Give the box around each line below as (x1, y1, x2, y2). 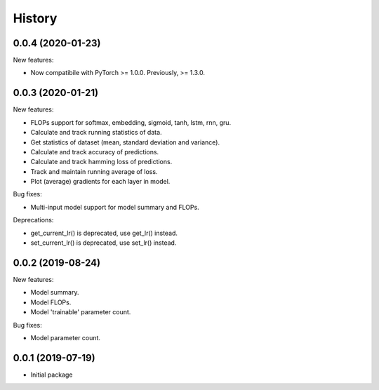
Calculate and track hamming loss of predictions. (30, 158, 173, 166)
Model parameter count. (30, 333, 101, 342)
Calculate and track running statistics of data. (30, 128, 162, 137)
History (13, 11, 58, 26)
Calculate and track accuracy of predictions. (30, 147, 159, 156)
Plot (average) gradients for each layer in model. (30, 177, 171, 186)
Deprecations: (13, 216, 54, 224)
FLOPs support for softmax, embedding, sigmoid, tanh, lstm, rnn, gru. (30, 118, 232, 126)
